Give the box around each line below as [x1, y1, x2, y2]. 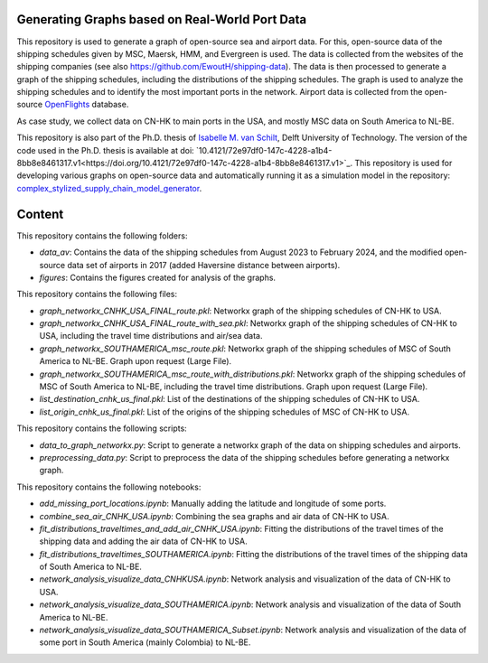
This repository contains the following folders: [16, 230, 188, 241]
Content [16, 206, 64, 221]
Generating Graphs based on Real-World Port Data [16, 12, 307, 27]
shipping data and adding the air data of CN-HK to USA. [39, 536, 248, 546]
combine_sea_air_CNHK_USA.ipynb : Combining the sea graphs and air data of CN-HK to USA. [39, 510, 389, 521]
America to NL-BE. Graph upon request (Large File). [39, 356, 232, 367]
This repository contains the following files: [16, 289, 178, 300]
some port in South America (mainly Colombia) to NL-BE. [39, 637, 251, 648]
